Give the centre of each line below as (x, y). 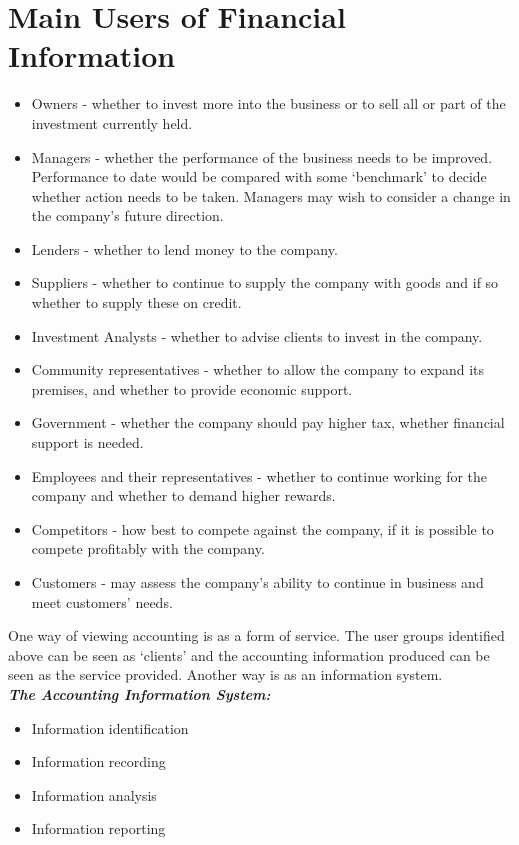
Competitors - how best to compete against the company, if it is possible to (262, 528)
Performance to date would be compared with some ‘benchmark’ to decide (259, 176)
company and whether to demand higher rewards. (183, 495)
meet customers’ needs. (102, 601)
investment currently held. (112, 122)
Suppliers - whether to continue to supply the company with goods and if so (265, 282)
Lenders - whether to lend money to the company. (184, 248)
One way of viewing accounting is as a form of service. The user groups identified (256, 635)
